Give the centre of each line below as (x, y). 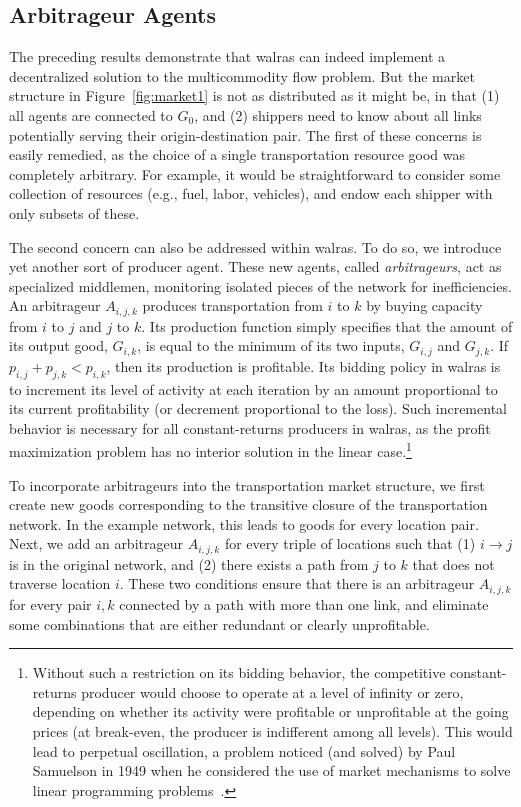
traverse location (60, 583)
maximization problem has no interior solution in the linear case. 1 (210, 450)
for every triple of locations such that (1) (350, 543)
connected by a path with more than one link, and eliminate (304, 603)
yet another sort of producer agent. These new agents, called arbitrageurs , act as (255, 266)
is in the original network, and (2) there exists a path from (189, 563)
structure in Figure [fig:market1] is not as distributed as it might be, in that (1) (254, 95)
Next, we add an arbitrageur (96, 543)
